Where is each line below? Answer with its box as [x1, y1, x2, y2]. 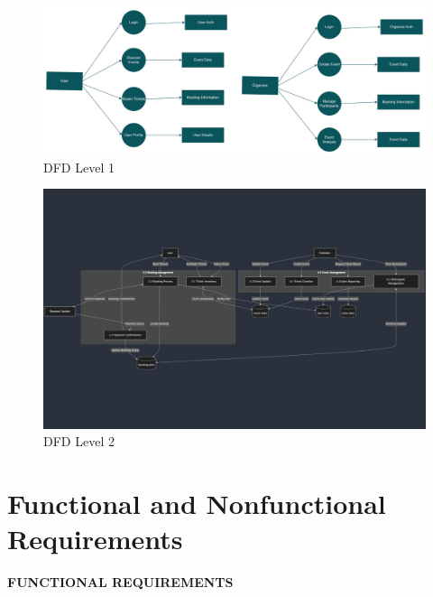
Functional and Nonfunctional [7, 485, 386, 522]
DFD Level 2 [43, 432, 115, 451]
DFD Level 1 [43, 157, 115, 176]
